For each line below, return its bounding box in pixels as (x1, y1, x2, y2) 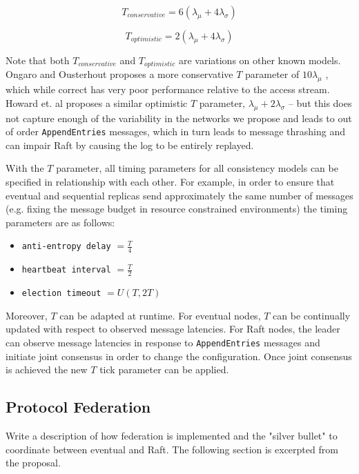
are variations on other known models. (178, 53, 341, 67)
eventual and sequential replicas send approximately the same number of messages (6, 188, 353, 202)
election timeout (21, 288, 101, 299)
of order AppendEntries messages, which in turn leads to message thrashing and (6, 124, 345, 139)
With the (6, 161, 44, 175)
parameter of (245, 67, 300, 81)
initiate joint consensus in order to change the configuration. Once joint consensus (6, 348, 352, 363)
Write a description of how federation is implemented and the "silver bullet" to (6, 428, 338, 442)
